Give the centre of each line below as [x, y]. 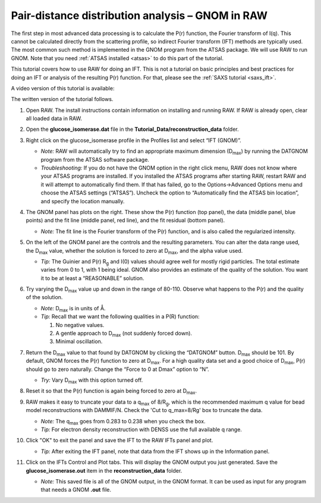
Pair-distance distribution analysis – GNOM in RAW [139, 15]
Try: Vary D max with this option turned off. [92, 381]
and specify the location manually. [83, 201]
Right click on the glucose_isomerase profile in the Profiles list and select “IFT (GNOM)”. [133, 140]
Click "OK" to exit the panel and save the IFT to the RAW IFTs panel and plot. [119, 441]
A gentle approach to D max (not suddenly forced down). [124, 334]
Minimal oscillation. [79, 341]
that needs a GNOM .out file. [76, 490]
